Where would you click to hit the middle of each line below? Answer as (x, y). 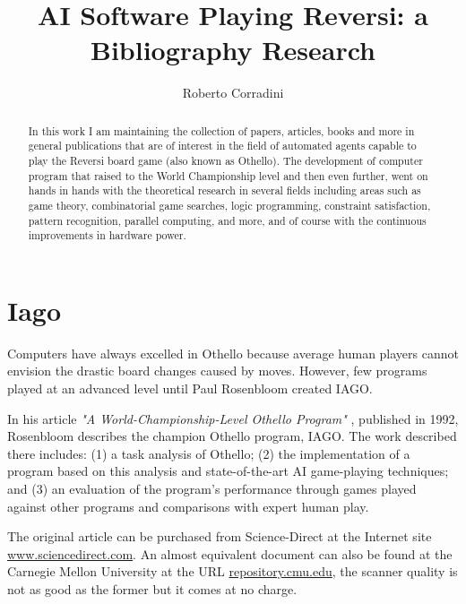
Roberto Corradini (233, 93)
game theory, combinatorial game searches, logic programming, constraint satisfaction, (229, 205)
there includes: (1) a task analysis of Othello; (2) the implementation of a (209, 453)
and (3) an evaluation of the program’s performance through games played (212, 489)
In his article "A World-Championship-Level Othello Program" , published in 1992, (233, 418)
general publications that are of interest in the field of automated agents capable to (222, 146)
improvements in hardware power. (107, 235)
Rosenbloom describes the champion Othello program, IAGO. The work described (232, 436)
